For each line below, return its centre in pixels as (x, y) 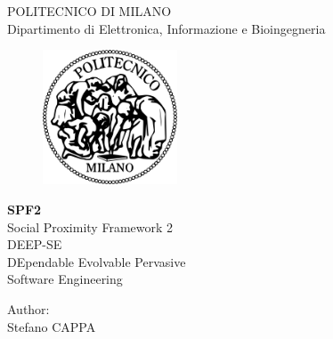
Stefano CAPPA (52, 326)
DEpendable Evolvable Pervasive (97, 261)
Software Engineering (65, 279)
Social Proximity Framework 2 (90, 226)
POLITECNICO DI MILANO (89, 11)
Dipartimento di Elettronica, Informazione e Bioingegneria (166, 28)
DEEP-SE (35, 244)
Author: (28, 308)
